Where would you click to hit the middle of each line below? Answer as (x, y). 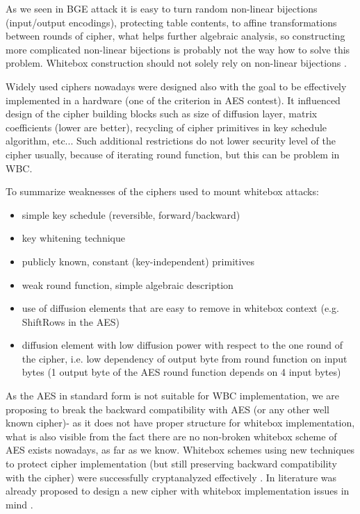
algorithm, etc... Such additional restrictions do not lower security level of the (171, 141)
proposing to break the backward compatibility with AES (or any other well (168, 409)
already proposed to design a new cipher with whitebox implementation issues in (178, 491)
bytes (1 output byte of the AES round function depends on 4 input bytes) (181, 372)
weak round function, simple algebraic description (128, 284)
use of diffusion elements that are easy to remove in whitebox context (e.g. (180, 308)
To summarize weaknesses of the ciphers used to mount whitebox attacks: (162, 191)
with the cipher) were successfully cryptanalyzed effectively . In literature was (171, 477)
